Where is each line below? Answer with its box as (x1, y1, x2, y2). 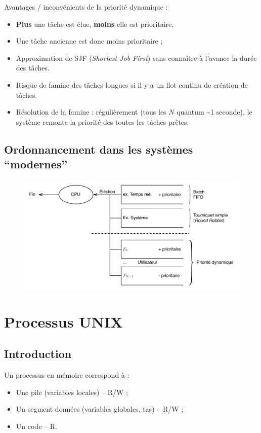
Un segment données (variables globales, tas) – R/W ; (16, 404, 184, 414)
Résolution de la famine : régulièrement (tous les (16, 106, 166, 117)
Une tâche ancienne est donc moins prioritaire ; (16, 35, 163, 46)
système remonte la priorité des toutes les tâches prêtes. (16, 116, 189, 127)
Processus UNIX (4, 311, 123, 332)
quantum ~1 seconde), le (177, 106, 252, 117)
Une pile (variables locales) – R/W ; (16, 386, 128, 397)
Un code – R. (16, 420, 57, 431)
